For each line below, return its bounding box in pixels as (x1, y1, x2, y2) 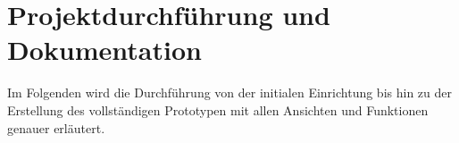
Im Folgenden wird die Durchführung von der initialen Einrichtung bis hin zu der (7, 83, 452, 102)
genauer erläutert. (7, 118, 105, 137)
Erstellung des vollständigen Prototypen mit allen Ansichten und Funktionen (7, 100, 429, 119)
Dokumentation (7, 31, 202, 68)
